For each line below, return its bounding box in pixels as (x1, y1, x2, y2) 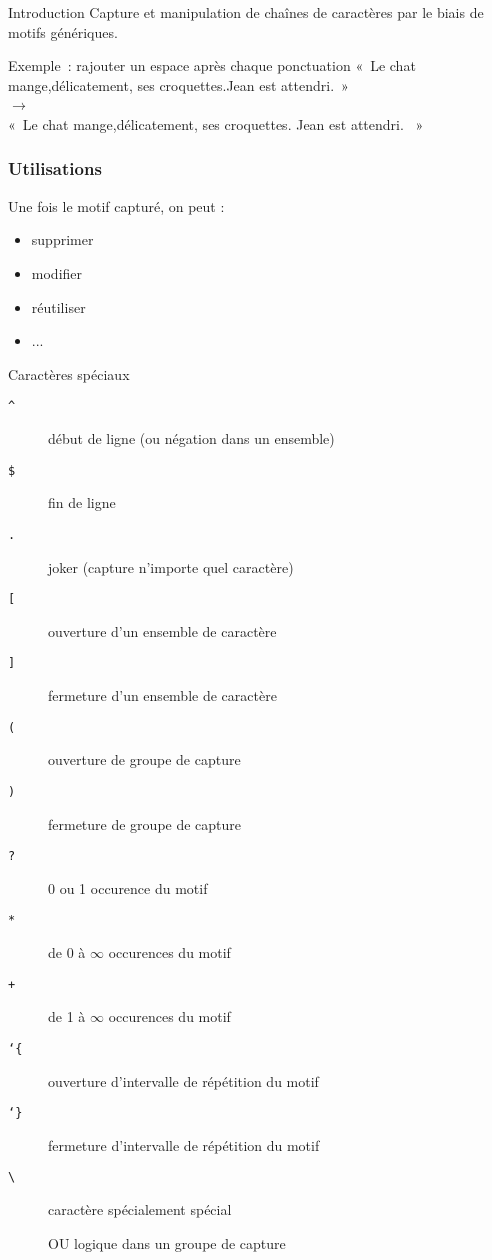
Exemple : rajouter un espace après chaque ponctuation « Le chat (8, 55, 416, 76)
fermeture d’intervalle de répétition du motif (48, 1134, 320, 1155)
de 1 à (48, 1006, 86, 1027)
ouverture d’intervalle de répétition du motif (48, 1070, 319, 1091)
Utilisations (8, 156, 102, 181)
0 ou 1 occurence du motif (48, 877, 208, 898)
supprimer (31, 229, 94, 250)
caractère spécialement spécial (48, 1199, 232, 1219)
